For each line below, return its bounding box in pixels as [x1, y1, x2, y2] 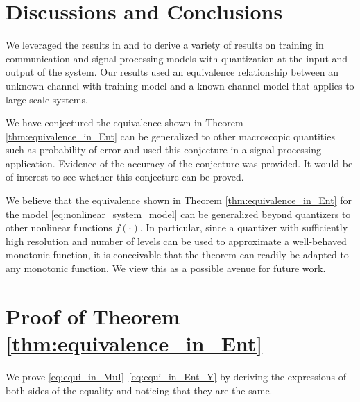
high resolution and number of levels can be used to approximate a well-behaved [6, 233, 347, 248]
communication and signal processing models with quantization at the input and [6, 51, 348, 65]
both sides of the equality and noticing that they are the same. [6, 383, 273, 397]
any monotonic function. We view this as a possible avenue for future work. [6, 261, 326, 276]
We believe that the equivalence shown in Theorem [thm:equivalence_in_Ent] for [6, 193, 352, 208]
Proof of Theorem [6, 301, 180, 330]
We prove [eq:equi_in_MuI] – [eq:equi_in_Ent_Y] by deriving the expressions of [6, 369, 347, 383]
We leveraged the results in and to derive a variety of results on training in [6, 37, 324, 52]
